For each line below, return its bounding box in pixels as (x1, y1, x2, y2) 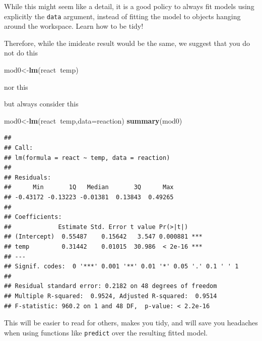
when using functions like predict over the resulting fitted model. (4, 327, 208, 337)
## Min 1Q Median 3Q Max (4, 184, 174, 191)
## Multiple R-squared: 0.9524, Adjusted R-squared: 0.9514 (4, 292, 217, 300)
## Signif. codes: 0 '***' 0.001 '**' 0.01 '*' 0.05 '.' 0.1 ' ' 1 (4, 263, 239, 270)
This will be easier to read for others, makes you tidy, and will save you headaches (4, 317, 258, 328)
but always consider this (4, 98, 79, 109)
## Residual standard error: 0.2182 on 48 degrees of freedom (4, 282, 217, 290)
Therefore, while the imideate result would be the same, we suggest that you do (4, 37, 250, 48)
